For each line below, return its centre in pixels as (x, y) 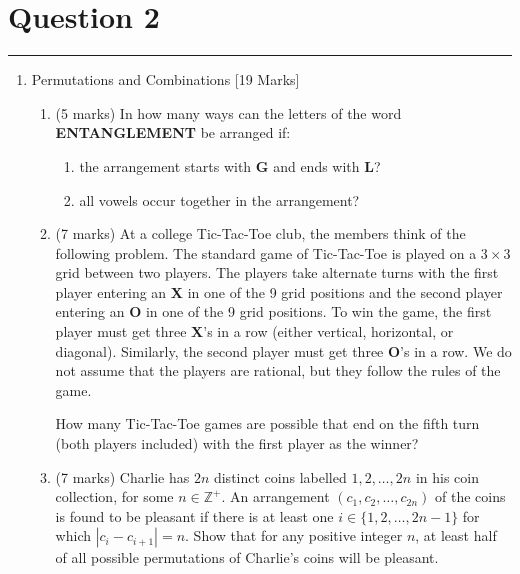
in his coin (447, 476)
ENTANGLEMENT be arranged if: (173, 132)
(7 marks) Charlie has (122, 476)
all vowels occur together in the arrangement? (219, 199)
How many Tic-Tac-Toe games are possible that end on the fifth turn (267, 423)
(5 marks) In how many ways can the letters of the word (228, 112)
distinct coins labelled (280, 476)
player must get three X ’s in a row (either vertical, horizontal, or (254, 331)
